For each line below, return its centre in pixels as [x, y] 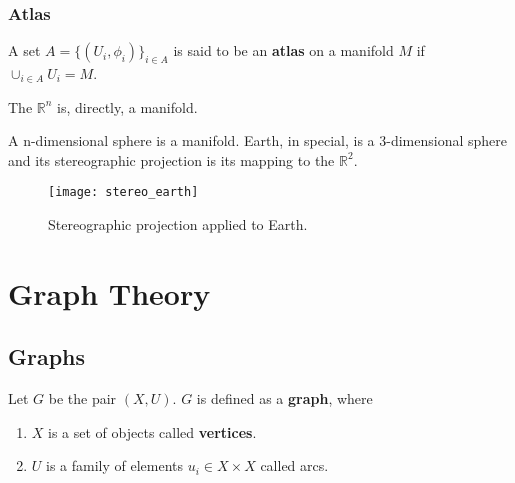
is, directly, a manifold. [127, 106]
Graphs [47, 356]
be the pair [82, 398]
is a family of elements [115, 465]
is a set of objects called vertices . [152, 431]
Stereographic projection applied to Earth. [178, 224]
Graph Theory [109, 292]
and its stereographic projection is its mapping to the [171, 159]
